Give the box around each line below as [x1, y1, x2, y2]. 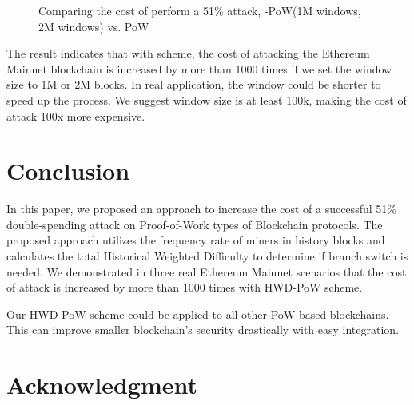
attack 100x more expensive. [6, 107, 145, 124]
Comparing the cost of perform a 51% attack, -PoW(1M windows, [38, 2, 361, 18]
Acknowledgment [6, 368, 197, 401]
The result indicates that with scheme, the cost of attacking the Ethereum [6, 45, 370, 62]
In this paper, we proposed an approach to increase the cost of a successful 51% [6, 201, 396, 217]
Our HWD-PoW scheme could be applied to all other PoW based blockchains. [6, 305, 389, 322]
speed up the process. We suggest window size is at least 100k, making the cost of [6, 91, 407, 108]
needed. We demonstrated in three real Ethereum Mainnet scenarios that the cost [6, 263, 407, 280]
